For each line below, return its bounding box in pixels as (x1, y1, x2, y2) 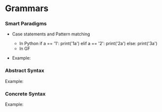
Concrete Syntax (5, 90, 46, 97)
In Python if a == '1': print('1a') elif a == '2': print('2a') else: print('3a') (19, 41, 158, 47)
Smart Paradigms (5, 20, 47, 27)
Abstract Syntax (5, 67, 45, 74)
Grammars (5, 3, 49, 14)
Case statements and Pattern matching (12, 31, 90, 37)
